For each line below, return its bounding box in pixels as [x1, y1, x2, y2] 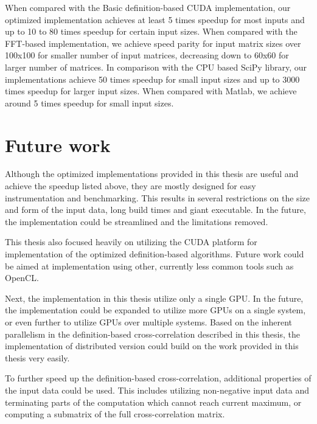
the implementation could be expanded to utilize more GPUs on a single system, [5, 304, 306, 316]
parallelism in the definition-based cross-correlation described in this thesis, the [5, 327, 300, 340]
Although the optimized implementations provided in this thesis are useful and [5, 167, 299, 180]
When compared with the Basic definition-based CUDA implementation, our [5, 1, 291, 13]
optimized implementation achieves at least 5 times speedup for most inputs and [5, 13, 305, 26]
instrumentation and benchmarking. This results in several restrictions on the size [5, 191, 310, 204]
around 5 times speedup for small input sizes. [5, 96, 174, 109]
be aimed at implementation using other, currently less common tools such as [5, 259, 294, 272]
